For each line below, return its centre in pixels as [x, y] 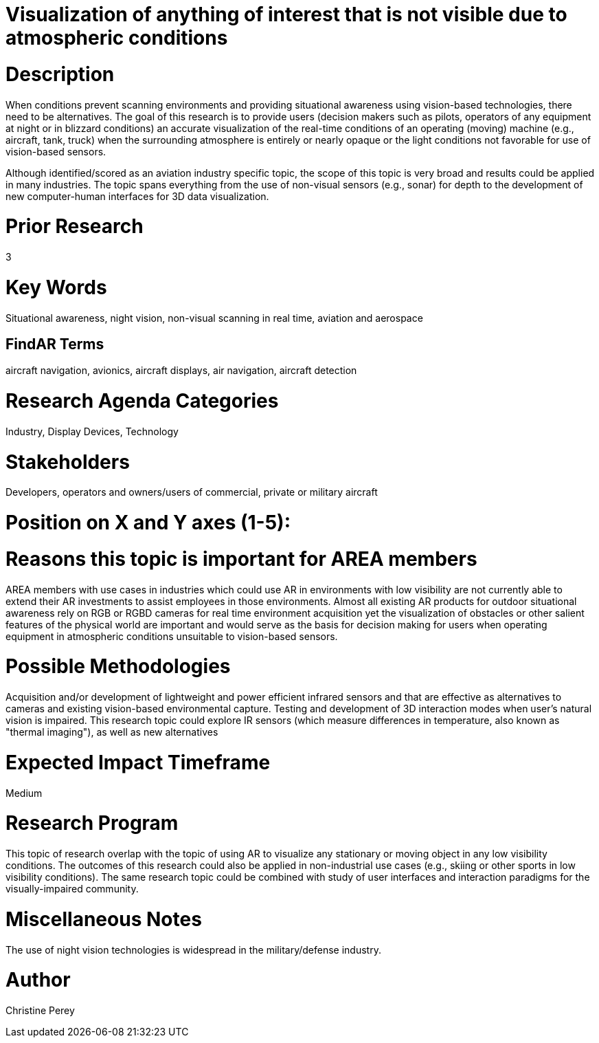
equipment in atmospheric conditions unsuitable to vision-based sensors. [172, 636]
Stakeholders [68, 462]
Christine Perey [40, 1011]
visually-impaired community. [72, 889]
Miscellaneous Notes [104, 919]
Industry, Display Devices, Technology [92, 431]
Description [60, 74]
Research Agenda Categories [142, 401]
